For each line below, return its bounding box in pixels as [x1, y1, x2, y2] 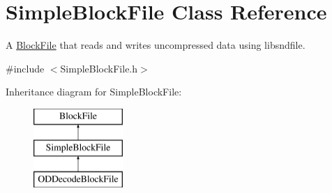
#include [6, 61, 45, 75]
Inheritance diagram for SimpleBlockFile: [6, 84, 182, 99]
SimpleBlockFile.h [60, 61, 138, 75]
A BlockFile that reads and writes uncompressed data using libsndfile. [6, 38, 305, 52]
